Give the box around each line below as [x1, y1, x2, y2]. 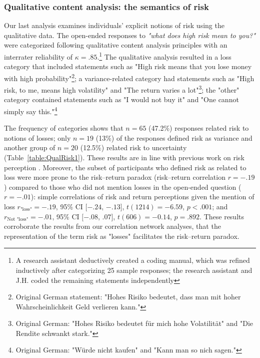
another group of [4, 142, 55, 153]
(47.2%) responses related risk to [148, 123, 249, 133]
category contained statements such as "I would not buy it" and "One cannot [4, 94, 239, 105]
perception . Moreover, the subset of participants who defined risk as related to [4, 162, 246, 172]
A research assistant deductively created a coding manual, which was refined [15, 255, 250, 265]
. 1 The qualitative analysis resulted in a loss [97, 50, 231, 62]
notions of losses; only [4, 132, 71, 143]
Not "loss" [7, 216, 28, 222]
